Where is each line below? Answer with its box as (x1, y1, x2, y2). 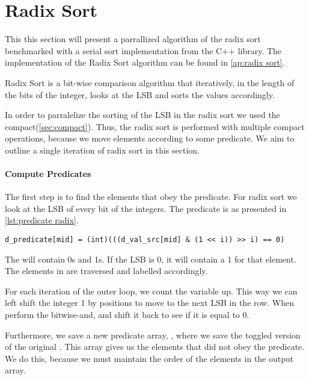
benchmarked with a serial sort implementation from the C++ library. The (5, 44, 282, 57)
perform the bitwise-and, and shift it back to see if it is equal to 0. (5, 308, 249, 321)
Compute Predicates (5, 167, 91, 180)
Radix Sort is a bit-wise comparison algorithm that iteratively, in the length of (5, 76, 295, 89)
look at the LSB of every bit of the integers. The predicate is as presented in (5, 202, 287, 214)
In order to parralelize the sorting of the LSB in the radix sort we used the (5, 108, 280, 121)
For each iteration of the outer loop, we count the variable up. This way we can (5, 284, 298, 297)
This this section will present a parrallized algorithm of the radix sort (5, 33, 261, 45)
